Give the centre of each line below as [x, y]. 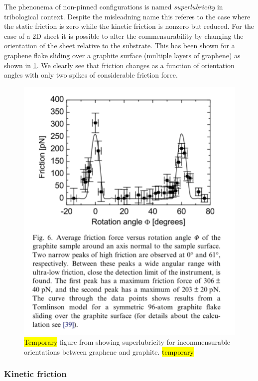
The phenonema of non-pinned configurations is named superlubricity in [114, 6]
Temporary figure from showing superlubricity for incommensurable [127, 342]
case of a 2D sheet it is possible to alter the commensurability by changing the [124, 36]
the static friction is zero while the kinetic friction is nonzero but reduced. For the [129, 26]
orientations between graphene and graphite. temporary [109, 351]
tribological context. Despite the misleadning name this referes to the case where [127, 16]
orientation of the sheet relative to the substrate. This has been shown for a [120, 46]
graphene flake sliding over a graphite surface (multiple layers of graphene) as [122, 55]
